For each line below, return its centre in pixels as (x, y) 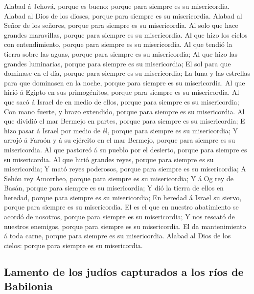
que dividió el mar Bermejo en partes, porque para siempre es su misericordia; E (125, 121)
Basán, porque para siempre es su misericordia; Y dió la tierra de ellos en (114, 188)
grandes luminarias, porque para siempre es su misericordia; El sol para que (117, 63)
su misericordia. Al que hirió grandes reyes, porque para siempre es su (109, 159)
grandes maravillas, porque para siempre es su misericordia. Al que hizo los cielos (126, 34)
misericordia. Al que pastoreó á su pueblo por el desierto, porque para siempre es (126, 149)
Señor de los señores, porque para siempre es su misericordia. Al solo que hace (121, 25)
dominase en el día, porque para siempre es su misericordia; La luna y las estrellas (127, 73)
